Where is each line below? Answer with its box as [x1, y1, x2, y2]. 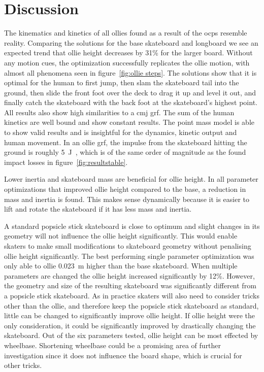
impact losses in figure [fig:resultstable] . [4, 156, 128, 167]
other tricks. [4, 360, 42, 370]
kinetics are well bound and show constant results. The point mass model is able [4, 117, 254, 127]
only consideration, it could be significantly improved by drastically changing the [4, 320, 256, 330]
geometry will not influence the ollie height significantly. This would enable [4, 230, 238, 241]
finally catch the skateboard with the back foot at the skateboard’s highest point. [4, 97, 257, 108]
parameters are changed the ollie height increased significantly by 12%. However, [4, 270, 255, 281]
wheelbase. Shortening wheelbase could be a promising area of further [4, 340, 221, 350]
